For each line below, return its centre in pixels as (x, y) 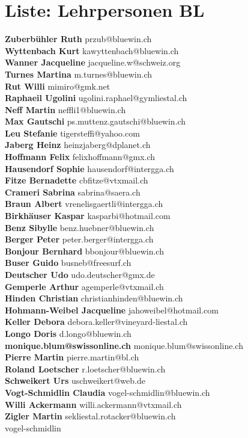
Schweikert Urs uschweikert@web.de (75, 381)
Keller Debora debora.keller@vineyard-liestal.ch (96, 322)
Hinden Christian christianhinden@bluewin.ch (94, 298)
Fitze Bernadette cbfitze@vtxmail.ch (77, 180)
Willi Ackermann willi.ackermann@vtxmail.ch (93, 404)
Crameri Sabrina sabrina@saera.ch (73, 192)
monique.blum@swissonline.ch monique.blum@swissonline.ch (124, 345)
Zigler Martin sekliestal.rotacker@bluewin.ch (90, 416)
